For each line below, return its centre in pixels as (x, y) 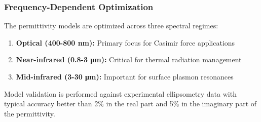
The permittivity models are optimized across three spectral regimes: (111, 26)
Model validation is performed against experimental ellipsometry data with (120, 93)
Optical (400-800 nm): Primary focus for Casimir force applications (125, 42)
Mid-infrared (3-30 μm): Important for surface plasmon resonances (125, 76)
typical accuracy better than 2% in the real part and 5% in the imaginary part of (130, 104)
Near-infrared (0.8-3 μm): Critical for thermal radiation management (129, 59)
